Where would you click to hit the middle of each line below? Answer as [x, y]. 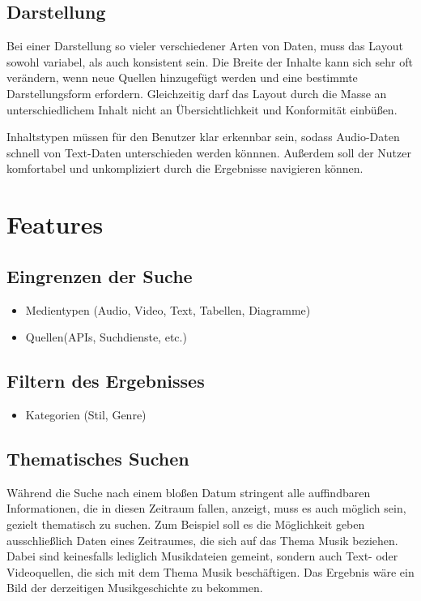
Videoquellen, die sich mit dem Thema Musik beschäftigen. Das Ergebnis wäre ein [210, 571]
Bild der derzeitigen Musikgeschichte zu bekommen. [135, 588]
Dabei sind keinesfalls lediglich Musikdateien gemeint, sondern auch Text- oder [202, 556]
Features [55, 224]
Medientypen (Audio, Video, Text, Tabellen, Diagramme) [168, 309]
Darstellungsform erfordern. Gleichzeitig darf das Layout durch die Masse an [197, 93]
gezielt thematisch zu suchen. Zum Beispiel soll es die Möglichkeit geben [186, 524]
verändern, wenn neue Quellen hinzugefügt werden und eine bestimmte [182, 77]
